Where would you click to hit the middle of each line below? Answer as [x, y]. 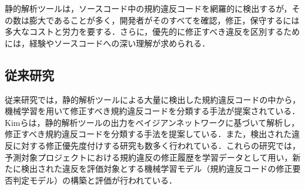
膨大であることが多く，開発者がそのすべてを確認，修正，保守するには [164, 20]
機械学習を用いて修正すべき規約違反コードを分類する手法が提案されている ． [152, 111]
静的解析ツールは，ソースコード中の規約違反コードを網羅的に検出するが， [148, 8]
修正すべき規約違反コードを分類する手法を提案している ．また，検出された [148, 134]
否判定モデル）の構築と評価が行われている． [91, 180]
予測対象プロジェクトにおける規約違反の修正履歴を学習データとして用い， [149, 157]
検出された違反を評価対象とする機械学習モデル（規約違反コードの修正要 [161, 169]
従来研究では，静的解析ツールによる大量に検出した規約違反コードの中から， [153, 99]
